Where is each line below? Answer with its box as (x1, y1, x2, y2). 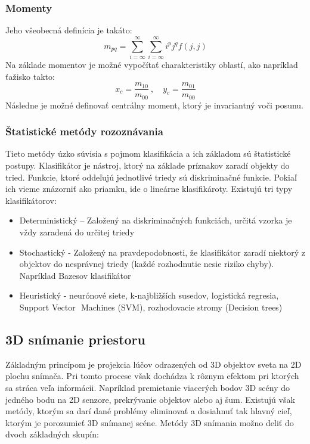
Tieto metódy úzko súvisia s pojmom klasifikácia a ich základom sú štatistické (5, 147, 291, 160)
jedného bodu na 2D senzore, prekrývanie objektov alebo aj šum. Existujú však (5, 393, 295, 405)
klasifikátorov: (5, 194, 57, 206)
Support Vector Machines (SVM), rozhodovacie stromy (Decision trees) (19, 300, 283, 313)
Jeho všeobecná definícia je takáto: (5, 24, 132, 36)
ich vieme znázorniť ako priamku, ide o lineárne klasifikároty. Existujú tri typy (5, 182, 293, 195)
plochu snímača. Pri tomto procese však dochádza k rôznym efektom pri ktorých (5, 370, 299, 382)
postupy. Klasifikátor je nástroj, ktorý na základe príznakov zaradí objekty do (5, 159, 290, 172)
